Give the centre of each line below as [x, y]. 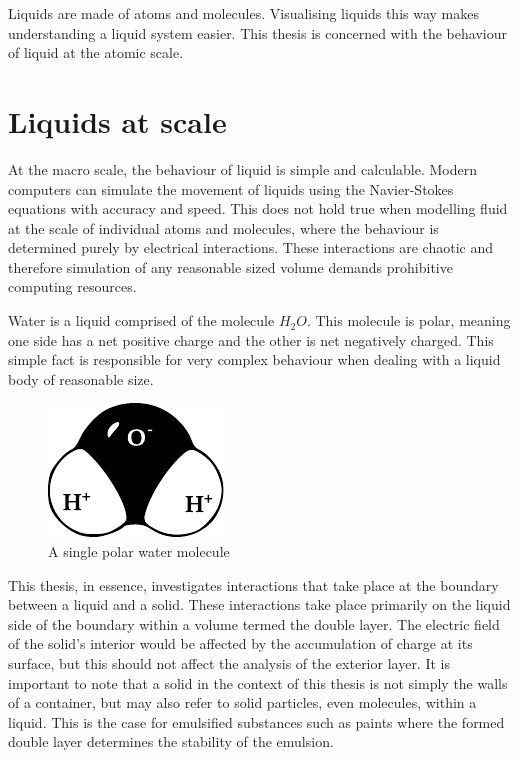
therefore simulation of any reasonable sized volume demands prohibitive [230, 266]
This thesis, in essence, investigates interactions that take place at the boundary [253, 584]
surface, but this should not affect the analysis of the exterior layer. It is [229, 663]
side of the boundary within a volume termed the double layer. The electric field [254, 623]
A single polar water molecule [139, 551]
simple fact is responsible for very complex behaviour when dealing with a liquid [254, 359]
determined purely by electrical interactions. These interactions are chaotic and [250, 247]
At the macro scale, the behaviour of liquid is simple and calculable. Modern [242, 168]
